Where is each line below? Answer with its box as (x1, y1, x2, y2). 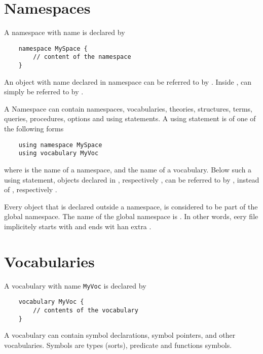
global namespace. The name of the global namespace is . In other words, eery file (4, 211, 258, 222)
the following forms (4, 123, 64, 134)
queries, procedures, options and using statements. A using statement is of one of (4, 113, 256, 124)
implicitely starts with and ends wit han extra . (4, 221, 152, 231)
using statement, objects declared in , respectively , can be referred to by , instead (4, 174, 259, 185)
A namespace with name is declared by (4, 27, 125, 38)
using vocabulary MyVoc (18, 150, 99, 157)
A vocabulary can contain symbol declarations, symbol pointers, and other (4, 330, 236, 340)
